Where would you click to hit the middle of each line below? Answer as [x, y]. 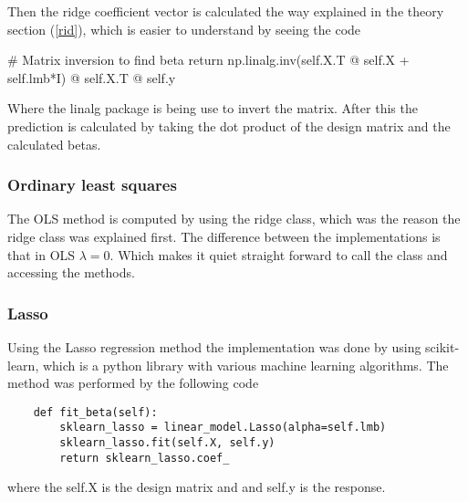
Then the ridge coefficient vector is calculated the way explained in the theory [226, 11]
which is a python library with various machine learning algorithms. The [245, 365]
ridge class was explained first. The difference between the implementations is [224, 236]
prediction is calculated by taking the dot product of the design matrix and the [229, 125]
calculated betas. [54, 144]
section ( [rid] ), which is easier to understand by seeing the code [184, 29]
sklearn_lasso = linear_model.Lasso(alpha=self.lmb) [223, 428]
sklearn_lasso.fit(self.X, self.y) [167, 443]
